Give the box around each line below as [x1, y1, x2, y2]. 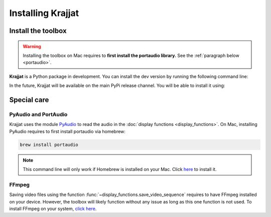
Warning [23, 43, 41, 49]
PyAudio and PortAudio [9, 110, 68, 117]
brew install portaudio [20, 141, 79, 147]
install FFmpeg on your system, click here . [9, 205, 97, 211]
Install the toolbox [9, 26, 67, 35]
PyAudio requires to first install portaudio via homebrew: [9, 128, 125, 134]
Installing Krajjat [9, 7, 79, 18]
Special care [9, 95, 49, 104]
